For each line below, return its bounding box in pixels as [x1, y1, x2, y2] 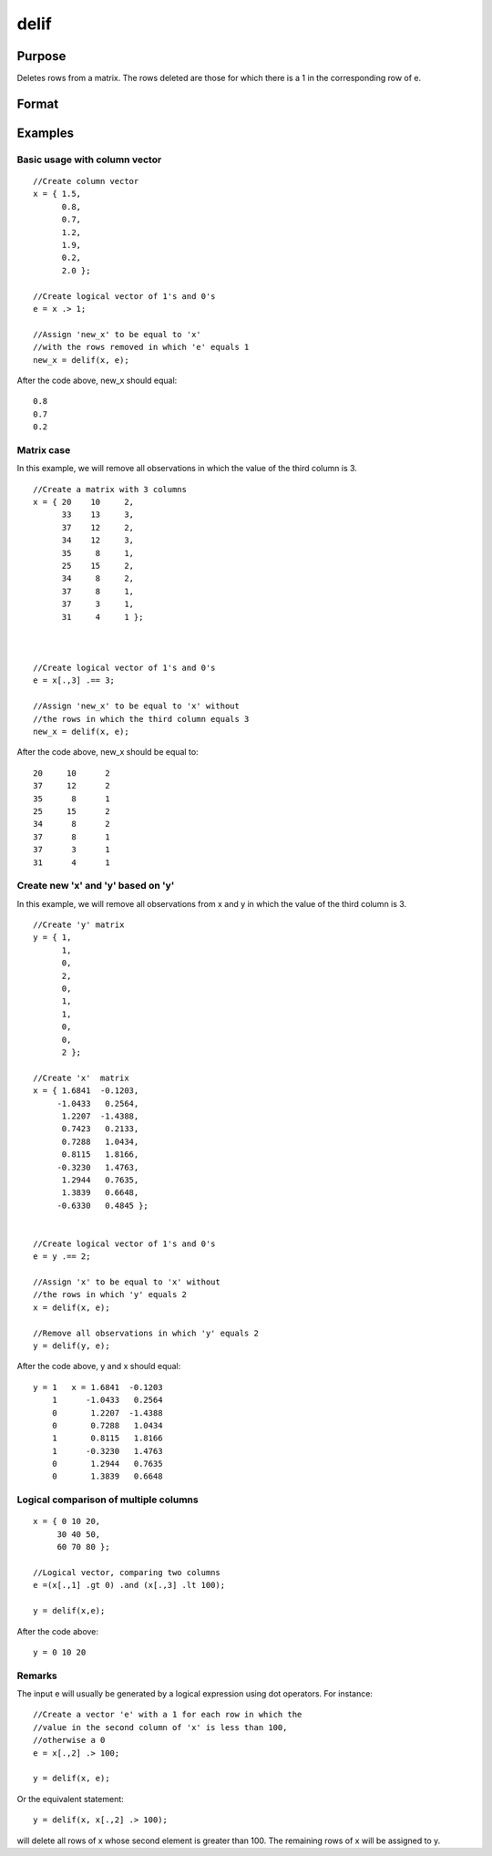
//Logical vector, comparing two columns [33, 1568, 220, 1577]
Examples [16, 125, 75, 140]
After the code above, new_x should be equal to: [16, 747, 200, 758]
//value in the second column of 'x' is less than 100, [33, 1722, 288, 1732]
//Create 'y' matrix [33, 920, 125, 930]
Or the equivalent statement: [16, 1793, 125, 1804]
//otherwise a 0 [33, 1735, 106, 1746]
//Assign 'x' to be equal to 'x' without [33, 1277, 220, 1287]
